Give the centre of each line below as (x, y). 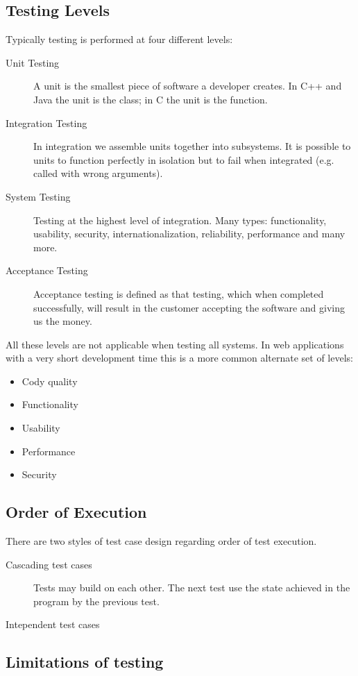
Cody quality (50, 381)
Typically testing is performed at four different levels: (119, 39)
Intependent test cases (53, 624)
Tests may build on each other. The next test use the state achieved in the (192, 588)
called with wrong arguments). (98, 173)
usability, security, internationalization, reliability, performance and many (189, 234)
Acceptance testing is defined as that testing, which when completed (179, 293)
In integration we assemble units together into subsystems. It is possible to (192, 146)
